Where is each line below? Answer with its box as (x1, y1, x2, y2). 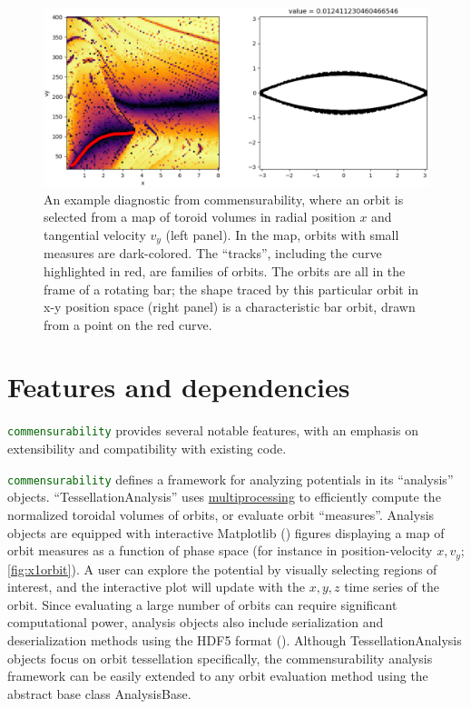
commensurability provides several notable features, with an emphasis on (7, 421, 418, 440)
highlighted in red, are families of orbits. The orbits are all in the (44, 261, 406, 280)
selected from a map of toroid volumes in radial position (44, 207, 356, 226)
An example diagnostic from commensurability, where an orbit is (44, 189, 404, 208)
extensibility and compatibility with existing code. (7, 439, 287, 458)
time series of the (344, 577, 439, 596)
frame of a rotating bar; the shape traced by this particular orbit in (44, 279, 419, 298)
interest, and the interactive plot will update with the (7, 577, 306, 596)
